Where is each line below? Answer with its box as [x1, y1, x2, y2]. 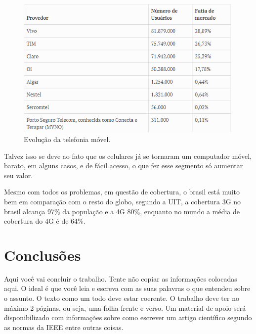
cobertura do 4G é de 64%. [4, 216, 85, 226]
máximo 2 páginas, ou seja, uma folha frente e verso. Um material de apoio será [4, 302, 246, 313]
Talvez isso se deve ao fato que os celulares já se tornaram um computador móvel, [4, 150, 252, 161]
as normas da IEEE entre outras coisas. [4, 322, 124, 332]
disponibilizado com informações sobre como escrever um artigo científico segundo [4, 312, 252, 323]
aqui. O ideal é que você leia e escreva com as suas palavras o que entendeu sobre [4, 283, 251, 293]
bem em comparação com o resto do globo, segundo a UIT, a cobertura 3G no [4, 196, 241, 206]
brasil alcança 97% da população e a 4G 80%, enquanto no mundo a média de [4, 206, 240, 216]
